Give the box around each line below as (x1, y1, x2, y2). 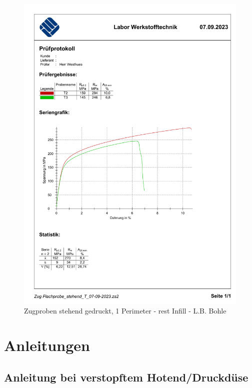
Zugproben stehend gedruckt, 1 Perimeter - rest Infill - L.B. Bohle (24, 305, 226, 316)
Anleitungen (4, 335, 90, 355)
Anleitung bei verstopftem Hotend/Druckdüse (4, 369, 248, 384)
